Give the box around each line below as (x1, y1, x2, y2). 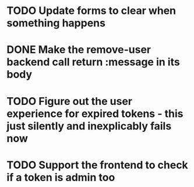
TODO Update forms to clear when (6, 4, 177, 17)
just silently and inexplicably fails (6, 119, 172, 132)
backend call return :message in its (6, 55, 180, 69)
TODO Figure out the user (6, 94, 133, 108)
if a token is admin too (6, 171, 115, 184)
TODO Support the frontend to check (6, 158, 188, 171)
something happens (6, 16, 105, 30)
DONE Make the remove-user (6, 43, 151, 57)
